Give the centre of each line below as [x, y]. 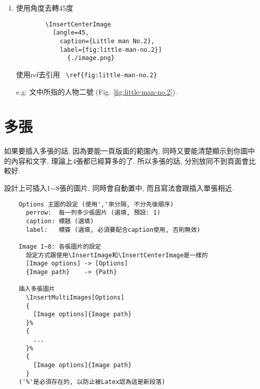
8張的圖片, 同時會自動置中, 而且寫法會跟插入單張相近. [145, 188]
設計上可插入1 [27, 188]
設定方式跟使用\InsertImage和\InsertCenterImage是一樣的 [117, 255]
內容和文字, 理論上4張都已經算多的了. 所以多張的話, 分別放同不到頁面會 [130, 160]
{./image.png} [91, 58]
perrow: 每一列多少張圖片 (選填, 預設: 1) [93, 213]
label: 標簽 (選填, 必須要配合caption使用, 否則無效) [113, 230]
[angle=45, [71, 33]
